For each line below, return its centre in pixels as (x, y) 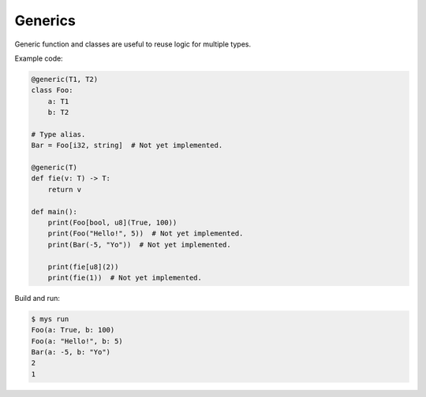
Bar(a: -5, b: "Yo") (71, 352)
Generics (45, 20)
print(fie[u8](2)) (83, 267)
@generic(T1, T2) (65, 79)
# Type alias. (58, 134)
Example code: (39, 58)
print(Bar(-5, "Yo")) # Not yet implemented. (140, 245)
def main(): (54, 211)
